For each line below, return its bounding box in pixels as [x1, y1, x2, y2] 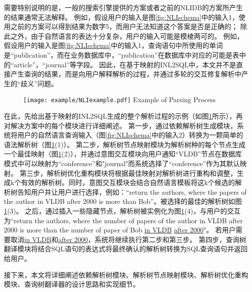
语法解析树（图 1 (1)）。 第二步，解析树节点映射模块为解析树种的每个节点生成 [4, 139, 246, 149]
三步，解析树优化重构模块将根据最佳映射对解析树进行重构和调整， [26, 168, 237, 178]
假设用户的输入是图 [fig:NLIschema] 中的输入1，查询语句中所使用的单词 [4, 40, 223, 50]
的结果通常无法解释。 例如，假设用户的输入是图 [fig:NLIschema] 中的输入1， [4, 12, 239, 22]
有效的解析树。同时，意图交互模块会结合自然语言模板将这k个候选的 [21, 177, 235, 187]
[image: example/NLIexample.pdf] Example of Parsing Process [23, 94, 216, 105]
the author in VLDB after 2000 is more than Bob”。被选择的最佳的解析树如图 [4, 196, 242, 206]
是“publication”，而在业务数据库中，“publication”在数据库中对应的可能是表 [4, 49, 239, 60]
